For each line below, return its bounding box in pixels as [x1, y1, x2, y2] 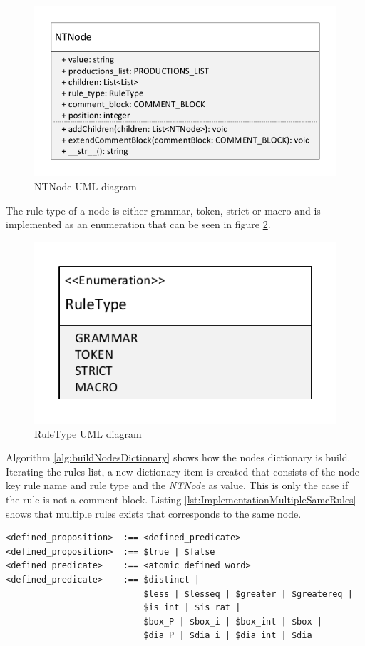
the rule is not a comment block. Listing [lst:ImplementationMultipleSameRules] [6, 492, 356, 506]
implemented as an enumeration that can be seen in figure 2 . [6, 217, 271, 232]
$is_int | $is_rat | [143, 603, 241, 613]
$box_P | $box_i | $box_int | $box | [143, 616, 322, 627]
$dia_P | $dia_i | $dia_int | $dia [143, 630, 312, 641]
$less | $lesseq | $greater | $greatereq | [143, 588, 353, 599]
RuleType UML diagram [34, 426, 142, 441]
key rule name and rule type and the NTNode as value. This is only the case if [6, 478, 349, 493]
